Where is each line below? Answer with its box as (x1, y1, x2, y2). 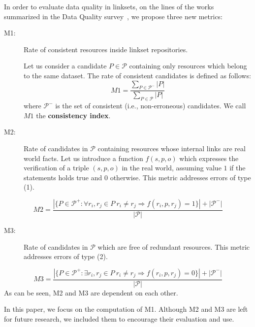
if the (229, 163, 246, 173)
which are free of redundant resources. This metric (97, 241, 250, 252)
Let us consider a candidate (24, 61, 107, 71)
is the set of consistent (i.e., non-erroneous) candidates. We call (55, 100, 246, 111)
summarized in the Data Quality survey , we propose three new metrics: (4, 11, 223, 21)
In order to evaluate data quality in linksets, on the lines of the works (4, 1, 214, 11)
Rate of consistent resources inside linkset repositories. (24, 44, 188, 54)
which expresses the (179, 153, 239, 163)
